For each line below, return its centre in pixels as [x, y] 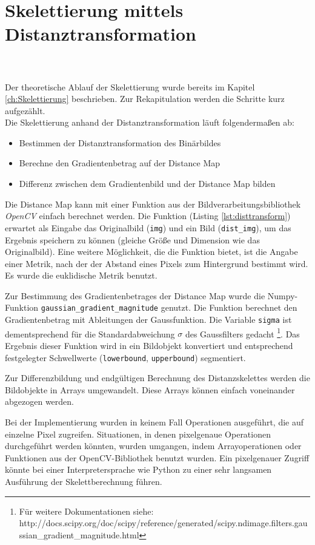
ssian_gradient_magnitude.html [79, 534]
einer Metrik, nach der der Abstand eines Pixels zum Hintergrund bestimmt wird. [157, 263]
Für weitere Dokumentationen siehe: [86, 511]
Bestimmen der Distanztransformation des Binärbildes [120, 142]
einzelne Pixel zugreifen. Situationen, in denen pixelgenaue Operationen [138, 434]
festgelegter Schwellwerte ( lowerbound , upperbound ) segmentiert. [125, 357]
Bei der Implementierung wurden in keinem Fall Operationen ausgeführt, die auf [154, 422]
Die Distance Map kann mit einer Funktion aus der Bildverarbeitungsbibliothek [153, 204]
